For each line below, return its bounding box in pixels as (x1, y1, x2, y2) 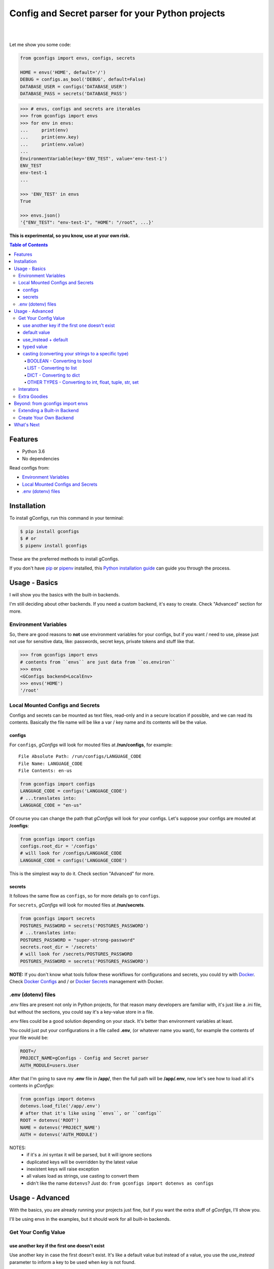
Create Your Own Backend (18, 414, 74, 421)
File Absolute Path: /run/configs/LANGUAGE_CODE (18, 754, 142, 759)
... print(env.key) (20, 135, 80, 140)
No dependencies (22, 455, 59, 461)
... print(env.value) (20, 141, 85, 147)
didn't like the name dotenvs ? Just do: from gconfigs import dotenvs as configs (26, 1180, 214, 1186)
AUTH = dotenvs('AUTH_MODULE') (20, 1131, 98, 1137)
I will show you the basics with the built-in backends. (9, 592, 120, 598)
